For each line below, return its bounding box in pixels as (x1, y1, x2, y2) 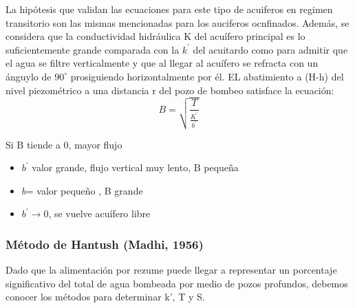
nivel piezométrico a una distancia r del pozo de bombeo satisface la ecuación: (6, 82, 334, 97)
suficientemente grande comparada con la (6, 42, 180, 56)
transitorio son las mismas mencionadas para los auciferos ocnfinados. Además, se (6, 15, 349, 30)
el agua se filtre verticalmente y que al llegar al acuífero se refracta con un (6, 56, 319, 70)
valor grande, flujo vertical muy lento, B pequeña (32, 160, 239, 175)
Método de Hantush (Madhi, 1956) (6, 235, 204, 252)
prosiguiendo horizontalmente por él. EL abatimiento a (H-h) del (70, 69, 344, 83)
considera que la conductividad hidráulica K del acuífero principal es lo (6, 29, 305, 43)
